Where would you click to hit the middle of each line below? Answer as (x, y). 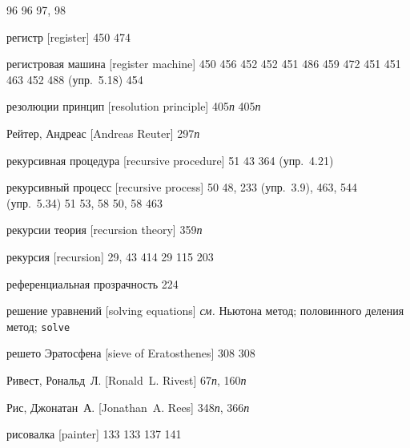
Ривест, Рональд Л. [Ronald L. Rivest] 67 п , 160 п (127, 379)
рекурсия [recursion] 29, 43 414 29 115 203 (110, 256)
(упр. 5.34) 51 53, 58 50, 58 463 (84, 202)
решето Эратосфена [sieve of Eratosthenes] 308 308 (131, 353)
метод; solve (38, 326)
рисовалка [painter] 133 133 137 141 (94, 434)
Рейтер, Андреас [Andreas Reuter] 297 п (103, 133)
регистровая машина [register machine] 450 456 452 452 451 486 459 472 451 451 (204, 64)
